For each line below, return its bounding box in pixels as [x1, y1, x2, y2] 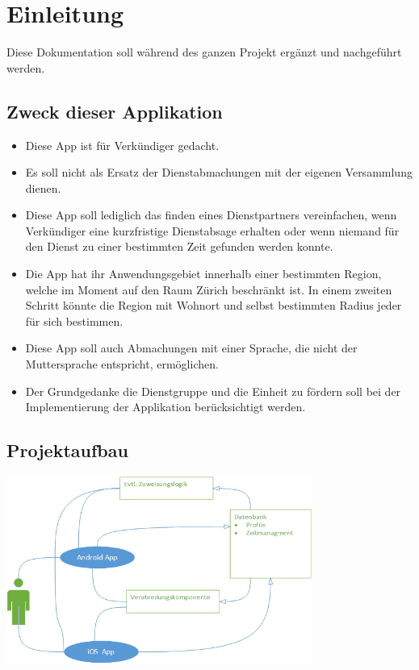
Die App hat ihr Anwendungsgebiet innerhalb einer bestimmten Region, [25, 265, 382, 282]
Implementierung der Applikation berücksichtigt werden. [25, 398, 306, 415]
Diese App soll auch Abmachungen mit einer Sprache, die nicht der [25, 339, 358, 356]
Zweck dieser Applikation [6, 98, 223, 123]
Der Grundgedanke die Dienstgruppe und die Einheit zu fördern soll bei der [25, 382, 401, 399]
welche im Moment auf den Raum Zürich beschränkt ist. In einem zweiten [25, 281, 392, 298]
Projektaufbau [6, 438, 128, 463]
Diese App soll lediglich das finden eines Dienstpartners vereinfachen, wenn [25, 206, 397, 223]
